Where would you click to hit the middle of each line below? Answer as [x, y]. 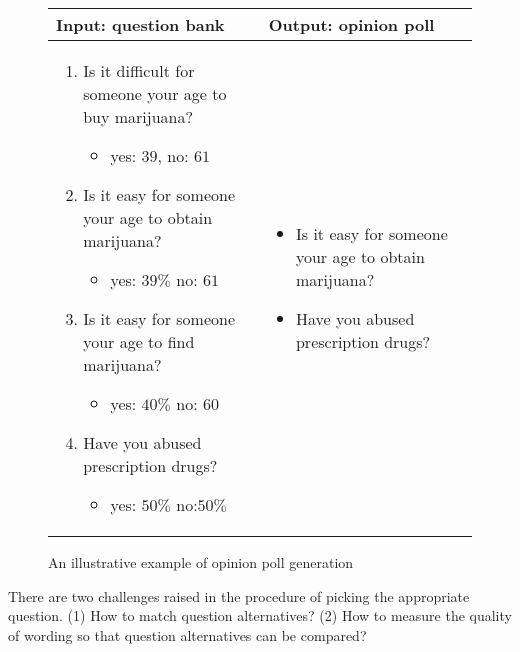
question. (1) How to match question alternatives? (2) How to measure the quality [260, 615]
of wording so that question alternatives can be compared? [187, 634]
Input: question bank [140, 24]
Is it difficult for [139, 70]
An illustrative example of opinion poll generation [201, 562]
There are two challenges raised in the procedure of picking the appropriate [239, 595]
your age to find [139, 341]
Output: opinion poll [351, 24]
